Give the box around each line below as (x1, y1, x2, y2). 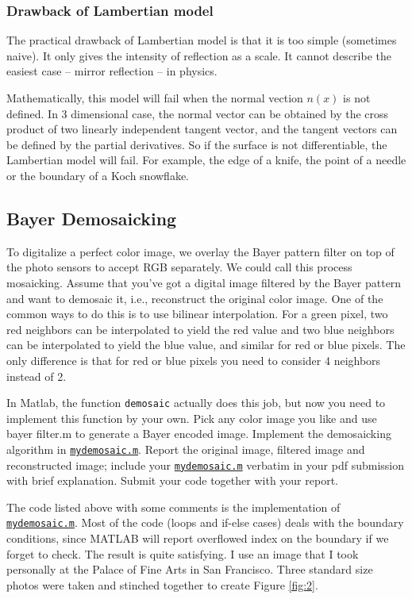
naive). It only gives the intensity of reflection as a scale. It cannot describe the (6, 47, 391, 63)
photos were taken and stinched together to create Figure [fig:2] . (6, 576, 318, 593)
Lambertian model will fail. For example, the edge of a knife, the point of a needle (6, 152, 406, 168)
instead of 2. (6, 367, 67, 384)
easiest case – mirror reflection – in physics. (6, 63, 218, 79)
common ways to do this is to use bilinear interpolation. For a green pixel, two (6, 305, 388, 322)
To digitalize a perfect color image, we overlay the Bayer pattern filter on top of (6, 243, 395, 259)
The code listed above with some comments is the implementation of (6, 498, 341, 515)
